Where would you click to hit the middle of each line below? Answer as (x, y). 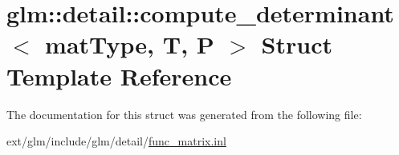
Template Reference (119, 76)
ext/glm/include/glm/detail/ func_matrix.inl (116, 141)
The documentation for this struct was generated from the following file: (184, 114)
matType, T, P (130, 44)
